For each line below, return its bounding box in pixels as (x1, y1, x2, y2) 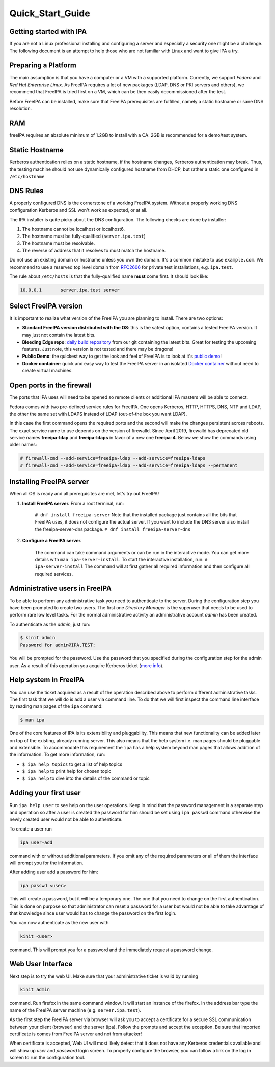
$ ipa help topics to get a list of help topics (22, 761, 122, 767)
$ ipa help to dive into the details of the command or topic (22, 775, 150, 781)
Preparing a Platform (9, 61, 76, 70)
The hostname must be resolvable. (22, 240, 95, 246)
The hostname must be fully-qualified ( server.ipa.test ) (22, 233, 146, 239)
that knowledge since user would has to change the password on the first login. (9, 910, 177, 916)
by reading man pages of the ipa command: (9, 703, 103, 709)
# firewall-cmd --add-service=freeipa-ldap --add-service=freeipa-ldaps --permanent (20, 462, 238, 468)
